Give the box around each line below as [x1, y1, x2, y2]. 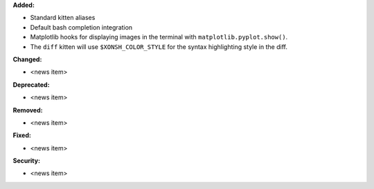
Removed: [12, 106, 43, 114]
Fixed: [12, 131, 31, 139]
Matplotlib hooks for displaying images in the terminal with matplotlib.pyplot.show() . [30, 33, 288, 41]
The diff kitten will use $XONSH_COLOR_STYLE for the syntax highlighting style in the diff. [30, 42, 287, 51]
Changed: [12, 55, 42, 63]
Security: [12, 157, 41, 165]
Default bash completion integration [30, 23, 133, 31]
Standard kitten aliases [30, 14, 96, 22]
